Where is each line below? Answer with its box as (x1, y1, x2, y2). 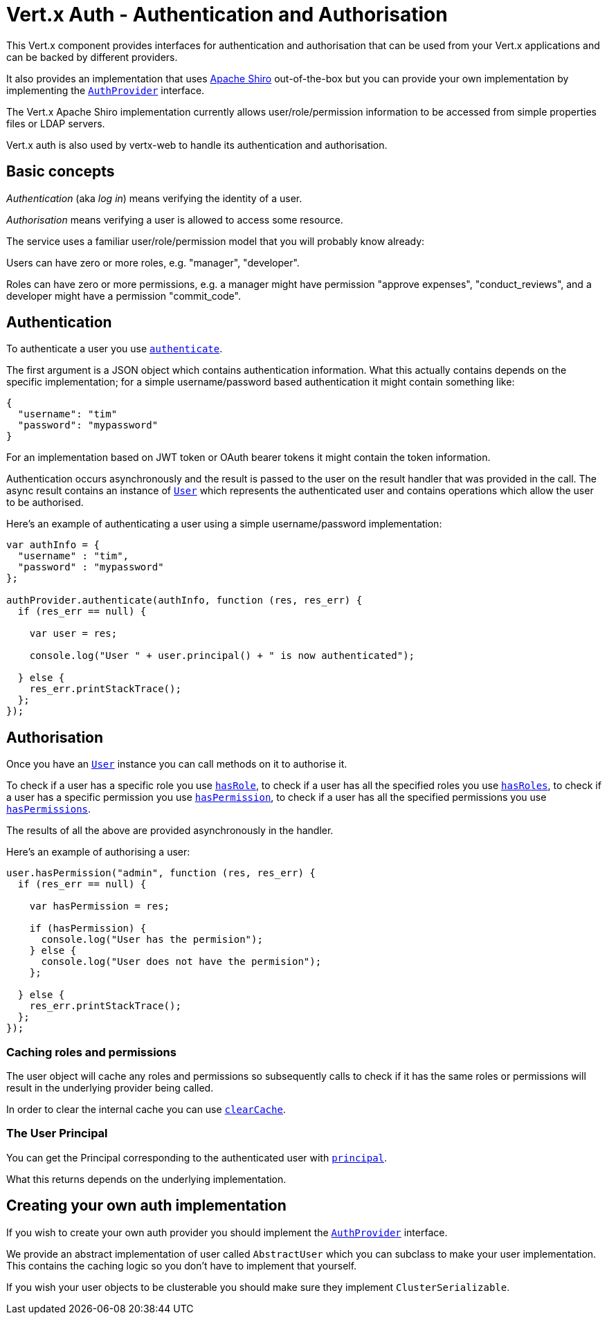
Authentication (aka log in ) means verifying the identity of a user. (6, 192, 302, 204)
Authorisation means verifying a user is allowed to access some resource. (6, 213, 343, 226)
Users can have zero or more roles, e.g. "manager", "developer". (6, 256, 300, 269)
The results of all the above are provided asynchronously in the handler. (6, 824, 334, 837)
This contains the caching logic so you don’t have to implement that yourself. (6, 1259, 357, 1272)
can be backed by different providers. (6, 51, 178, 63)
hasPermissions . (6, 803, 91, 815)
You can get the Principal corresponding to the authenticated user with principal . (6, 1151, 388, 1164)
